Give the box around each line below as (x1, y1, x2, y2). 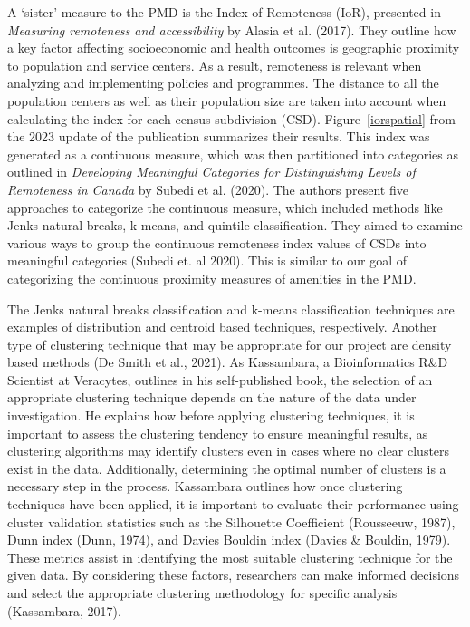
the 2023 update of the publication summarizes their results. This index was (7, 127, 430, 146)
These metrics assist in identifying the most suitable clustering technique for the (7, 547, 453, 566)
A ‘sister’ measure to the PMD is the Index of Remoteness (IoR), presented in (7, 3, 441, 21)
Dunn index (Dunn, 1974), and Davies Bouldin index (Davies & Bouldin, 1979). (7, 530, 451, 549)
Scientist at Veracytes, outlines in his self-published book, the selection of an (7, 370, 433, 389)
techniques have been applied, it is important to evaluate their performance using (7, 495, 459, 514)
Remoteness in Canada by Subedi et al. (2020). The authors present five (7, 179, 408, 198)
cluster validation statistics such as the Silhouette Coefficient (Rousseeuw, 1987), (7, 512, 456, 531)
